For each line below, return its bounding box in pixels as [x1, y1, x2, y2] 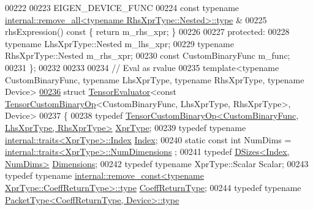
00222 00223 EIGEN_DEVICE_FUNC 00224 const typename [5, 1, 239, 13]
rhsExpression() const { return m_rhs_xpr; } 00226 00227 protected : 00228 [5, 25, 290, 38]
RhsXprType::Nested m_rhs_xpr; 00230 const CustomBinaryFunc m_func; [5, 49, 290, 62]
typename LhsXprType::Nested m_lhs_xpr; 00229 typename [5, 37, 234, 50]
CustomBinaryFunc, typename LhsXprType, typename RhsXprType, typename [5, 73, 304, 86]
